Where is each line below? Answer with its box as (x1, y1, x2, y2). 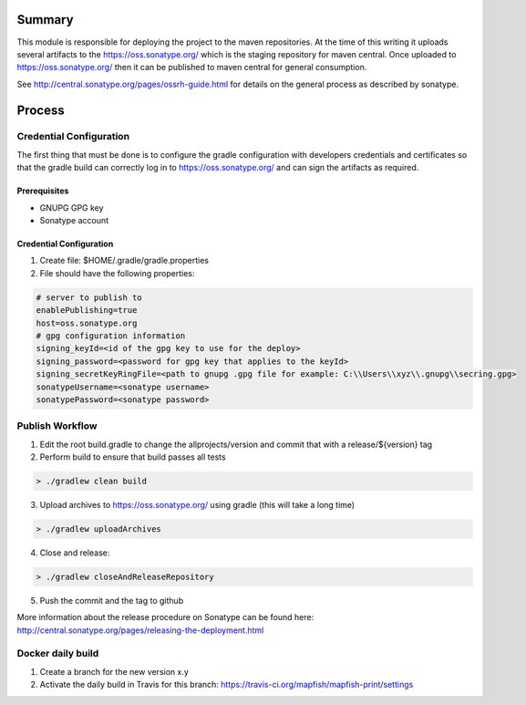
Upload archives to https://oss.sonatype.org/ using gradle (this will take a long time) (39, 500, 356, 510)
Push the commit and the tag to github (39, 595, 184, 606)
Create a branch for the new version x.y (39, 666, 189, 677)
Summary (16, 12, 74, 27)
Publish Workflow (16, 420, 98, 432)
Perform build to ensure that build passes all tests (39, 451, 227, 462)
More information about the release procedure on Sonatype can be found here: (16, 612, 315, 623)
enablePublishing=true (36, 306, 138, 316)
